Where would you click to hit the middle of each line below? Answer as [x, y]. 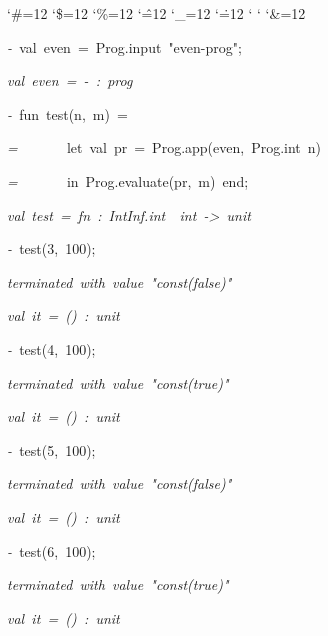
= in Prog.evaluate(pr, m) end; [128, 180]
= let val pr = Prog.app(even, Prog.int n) [164, 147]
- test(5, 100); [51, 449]
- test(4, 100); [51, 348]
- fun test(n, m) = [67, 113]
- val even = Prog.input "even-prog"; [124, 46]
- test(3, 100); [51, 248]
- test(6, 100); [51, 550]
